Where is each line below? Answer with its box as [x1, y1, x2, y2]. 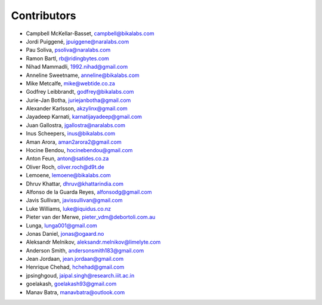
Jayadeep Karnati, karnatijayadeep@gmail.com [26, 113, 143, 121]
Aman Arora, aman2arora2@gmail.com [26, 138, 122, 146]
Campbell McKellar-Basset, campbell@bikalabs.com [26, 30, 154, 37]
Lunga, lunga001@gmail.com [26, 221, 98, 229]
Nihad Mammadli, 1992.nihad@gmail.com [26, 63, 128, 70]
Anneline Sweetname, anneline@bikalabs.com [26, 72, 140, 79]
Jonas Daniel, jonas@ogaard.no [26, 230, 104, 237]
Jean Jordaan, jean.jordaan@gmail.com [26, 255, 124, 263]
